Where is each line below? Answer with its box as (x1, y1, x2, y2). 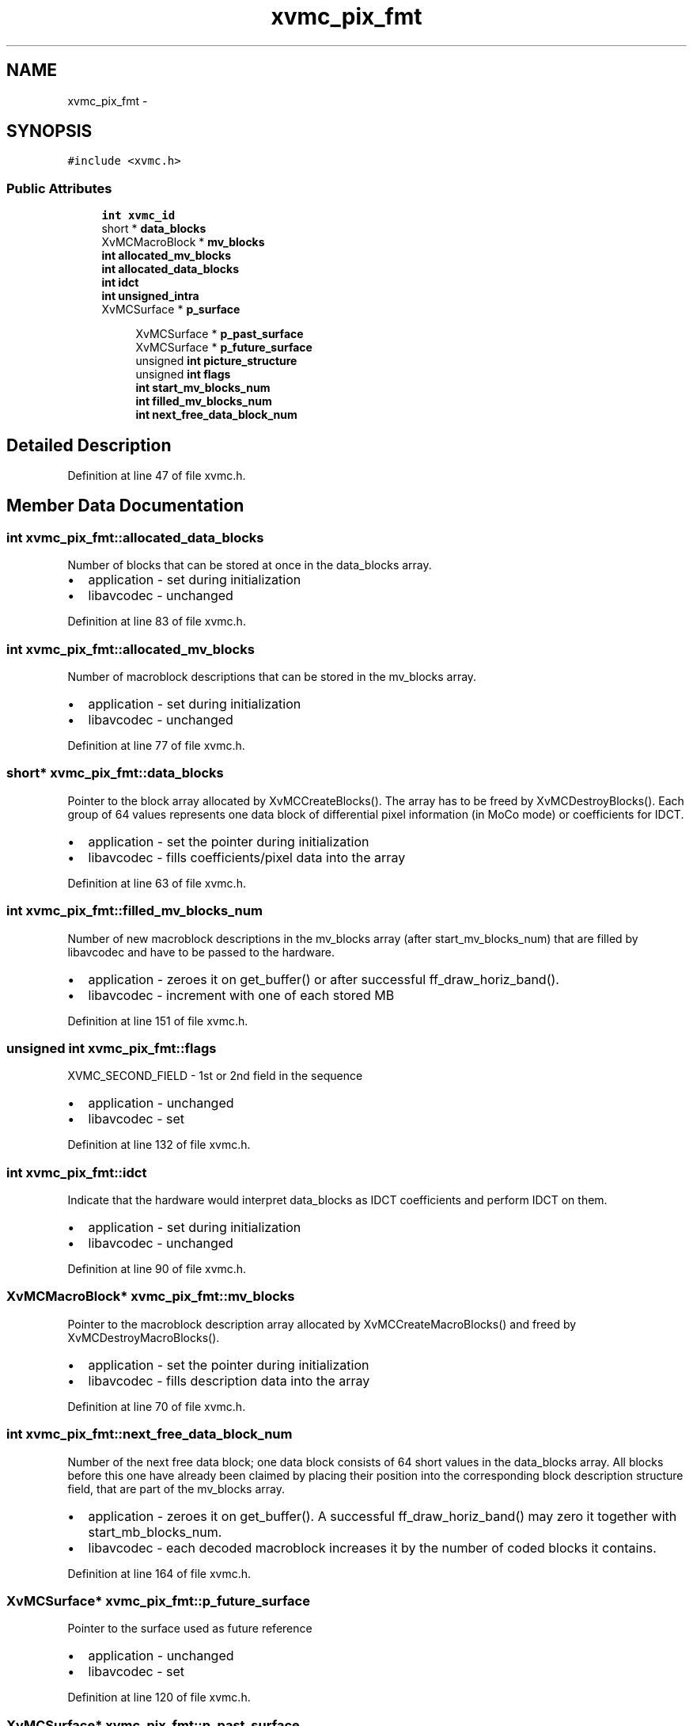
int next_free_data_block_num (135, 408, 297, 422)
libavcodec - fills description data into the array (88, 1372, 370, 1389)
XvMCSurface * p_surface (101, 302, 240, 317)
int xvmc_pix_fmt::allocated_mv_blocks (6, 641, 255, 657)
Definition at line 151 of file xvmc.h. (67, 1013, 248, 1028)
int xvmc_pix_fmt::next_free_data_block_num (6, 1426, 293, 1443)
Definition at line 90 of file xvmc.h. (67, 1262, 247, 1275)
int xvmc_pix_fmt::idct (6, 1164, 147, 1180)
